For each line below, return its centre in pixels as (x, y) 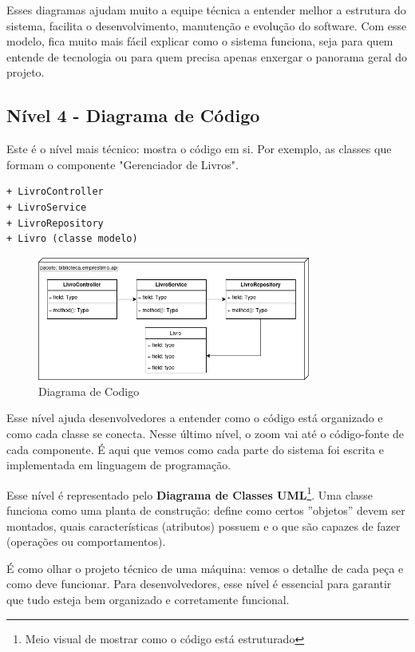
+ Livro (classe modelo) (72, 239)
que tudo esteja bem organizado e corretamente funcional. (148, 599)
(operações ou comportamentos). (86, 541)
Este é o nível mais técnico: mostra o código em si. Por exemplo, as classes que (199, 149)
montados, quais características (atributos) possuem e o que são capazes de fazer (204, 526)
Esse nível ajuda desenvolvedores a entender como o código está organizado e (195, 418)
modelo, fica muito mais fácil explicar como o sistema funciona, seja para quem (200, 41)
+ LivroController (55, 192)
